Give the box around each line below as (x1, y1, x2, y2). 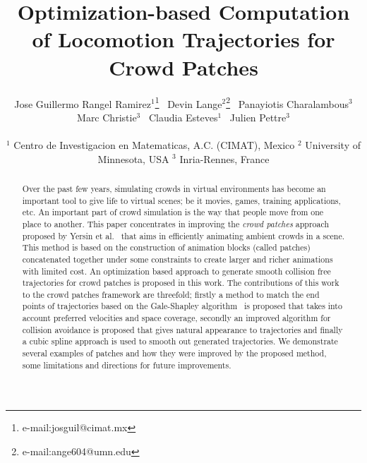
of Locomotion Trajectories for (32, 25, 335, 54)
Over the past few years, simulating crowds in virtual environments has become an (22, 182, 326, 194)
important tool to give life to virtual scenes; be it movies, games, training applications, (22, 194, 341, 206)
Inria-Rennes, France (179, 151, 270, 166)
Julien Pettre (229, 109, 287, 124)
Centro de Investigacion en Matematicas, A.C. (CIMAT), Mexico (13, 137, 295, 152)
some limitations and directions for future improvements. (22, 359, 231, 371)
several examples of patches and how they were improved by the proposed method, (22, 347, 327, 359)
